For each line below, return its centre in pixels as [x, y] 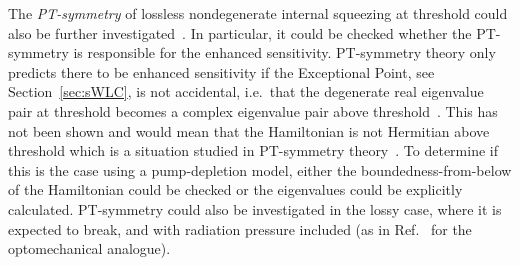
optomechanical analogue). [89, 248]
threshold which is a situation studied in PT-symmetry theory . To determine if [253, 150]
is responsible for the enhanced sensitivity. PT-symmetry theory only [284, 52]
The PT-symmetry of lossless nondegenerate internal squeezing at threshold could [258, 13]
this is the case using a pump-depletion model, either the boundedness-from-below [260, 169]
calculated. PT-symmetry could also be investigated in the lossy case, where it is [255, 208]
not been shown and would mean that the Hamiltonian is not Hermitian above [249, 130]
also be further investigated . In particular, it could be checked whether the [240, 32]
